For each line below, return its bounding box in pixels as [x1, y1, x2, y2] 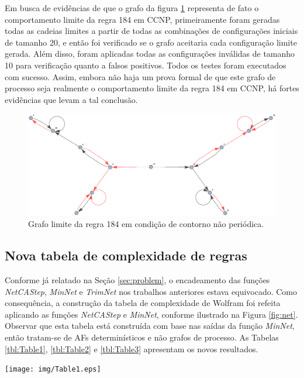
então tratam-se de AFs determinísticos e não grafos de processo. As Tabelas [5, 331, 279, 343]
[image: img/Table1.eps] [5, 365, 101, 374]
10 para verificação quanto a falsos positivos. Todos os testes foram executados [5, 59, 286, 71]
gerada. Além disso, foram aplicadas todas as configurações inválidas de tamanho [5, 47, 295, 60]
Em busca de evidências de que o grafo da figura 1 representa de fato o [5, 2, 259, 13]
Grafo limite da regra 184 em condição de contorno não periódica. [28, 218, 264, 230]
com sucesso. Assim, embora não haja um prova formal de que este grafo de [5, 70, 276, 83]
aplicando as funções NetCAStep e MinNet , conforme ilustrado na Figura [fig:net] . [5, 308, 298, 320]
